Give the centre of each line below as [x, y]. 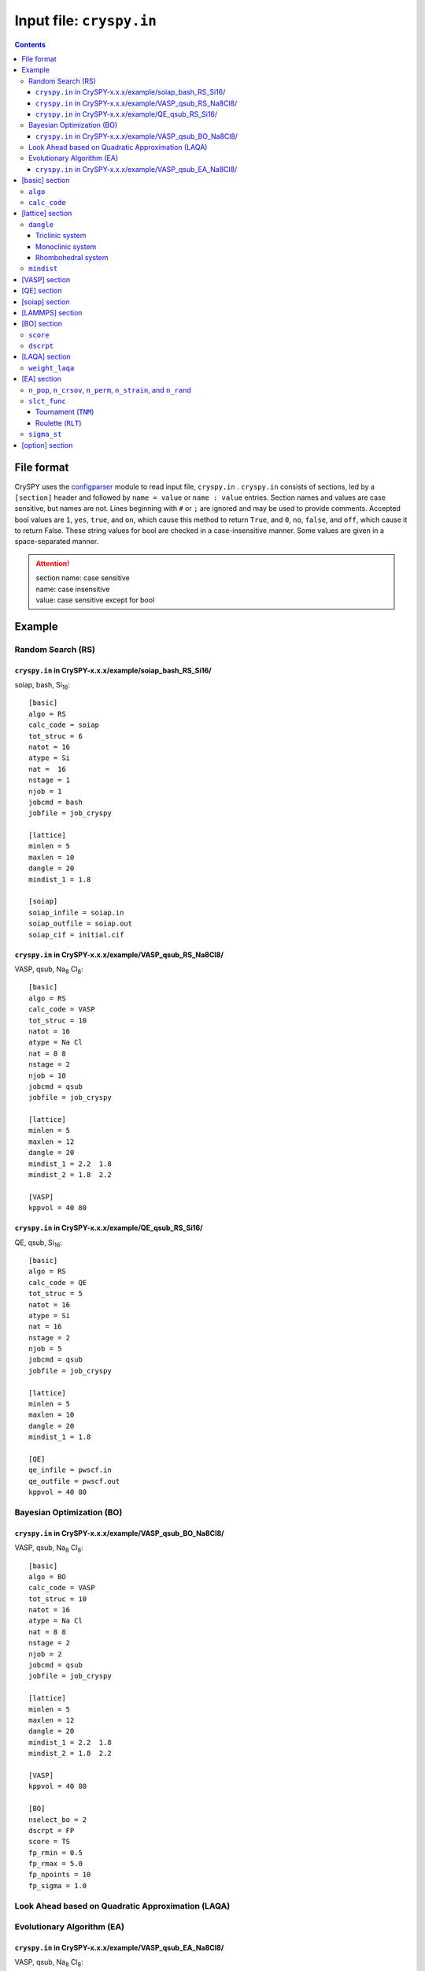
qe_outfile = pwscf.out [74, 1481]
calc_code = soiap [64, 725]
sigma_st [45, 434]
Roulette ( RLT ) [59, 423]
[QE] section [42, 291]
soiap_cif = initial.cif [76, 935]
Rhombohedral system [72, 257]
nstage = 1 [50, 780]
